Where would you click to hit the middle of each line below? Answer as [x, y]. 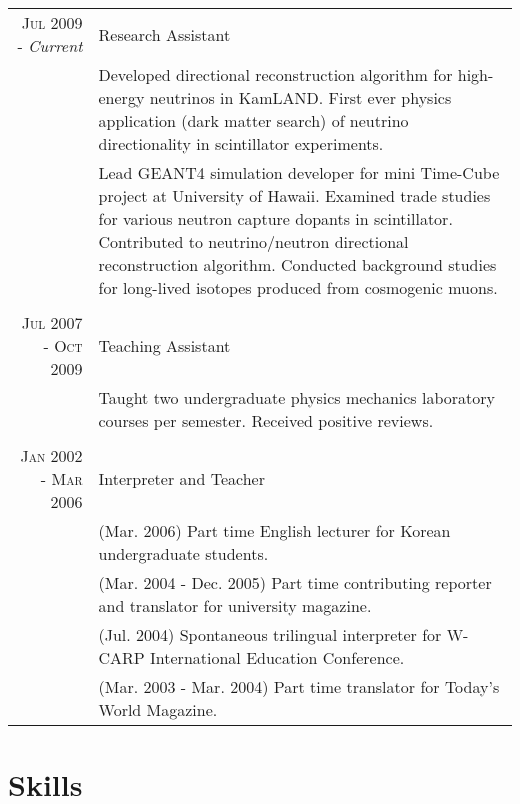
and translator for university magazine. [235, 605]
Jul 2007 [52, 322]
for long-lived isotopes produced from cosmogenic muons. [298, 287]
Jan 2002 [51, 455]
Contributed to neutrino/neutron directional [253, 241]
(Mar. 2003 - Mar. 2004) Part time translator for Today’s [299, 686]
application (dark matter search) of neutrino [253, 120]
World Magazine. [158, 709]
